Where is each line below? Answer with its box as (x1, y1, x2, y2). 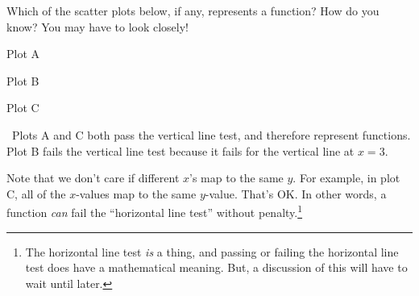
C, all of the (6, 185, 66, 202)
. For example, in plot (292, 169, 400, 186)
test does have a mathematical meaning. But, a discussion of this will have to (25, 259, 408, 276)
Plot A (6, 45, 40, 62)
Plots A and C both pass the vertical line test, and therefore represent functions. (11, 126, 411, 143)
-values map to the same (76, 185, 197, 202)
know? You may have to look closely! (6, 18, 189, 35)
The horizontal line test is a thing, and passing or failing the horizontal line (25, 243, 399, 260)
